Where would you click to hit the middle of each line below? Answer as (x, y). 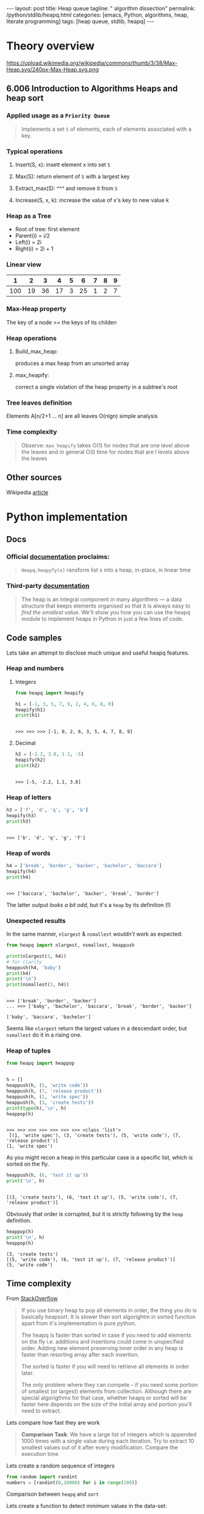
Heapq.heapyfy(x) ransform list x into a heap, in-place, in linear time (106, 570)
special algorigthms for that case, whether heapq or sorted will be (104, 1397)
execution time (40, 1453)
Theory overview (51, 46)
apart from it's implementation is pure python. (79, 1323)
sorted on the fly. (28, 1164)
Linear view (24, 265)
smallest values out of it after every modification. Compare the (100, 1447)
